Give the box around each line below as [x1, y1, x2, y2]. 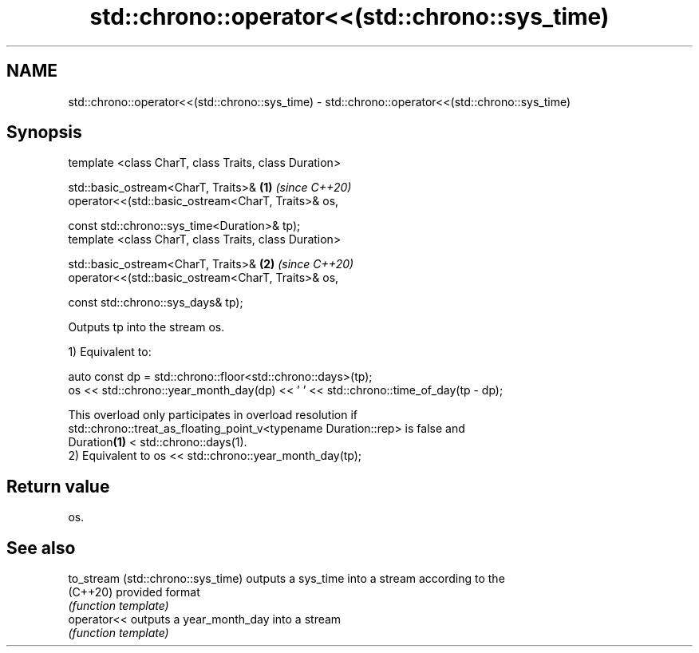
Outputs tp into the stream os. [68, 320, 225, 334]
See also [6, 537, 76, 558]
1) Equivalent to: [68, 345, 152, 359]
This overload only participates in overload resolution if [68, 408, 357, 422]
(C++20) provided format [68, 585, 200, 600]
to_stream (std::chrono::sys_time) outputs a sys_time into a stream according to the [68, 572, 505, 586]
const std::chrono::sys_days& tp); [68, 295, 243, 310]
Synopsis [6, 122, 82, 143]
